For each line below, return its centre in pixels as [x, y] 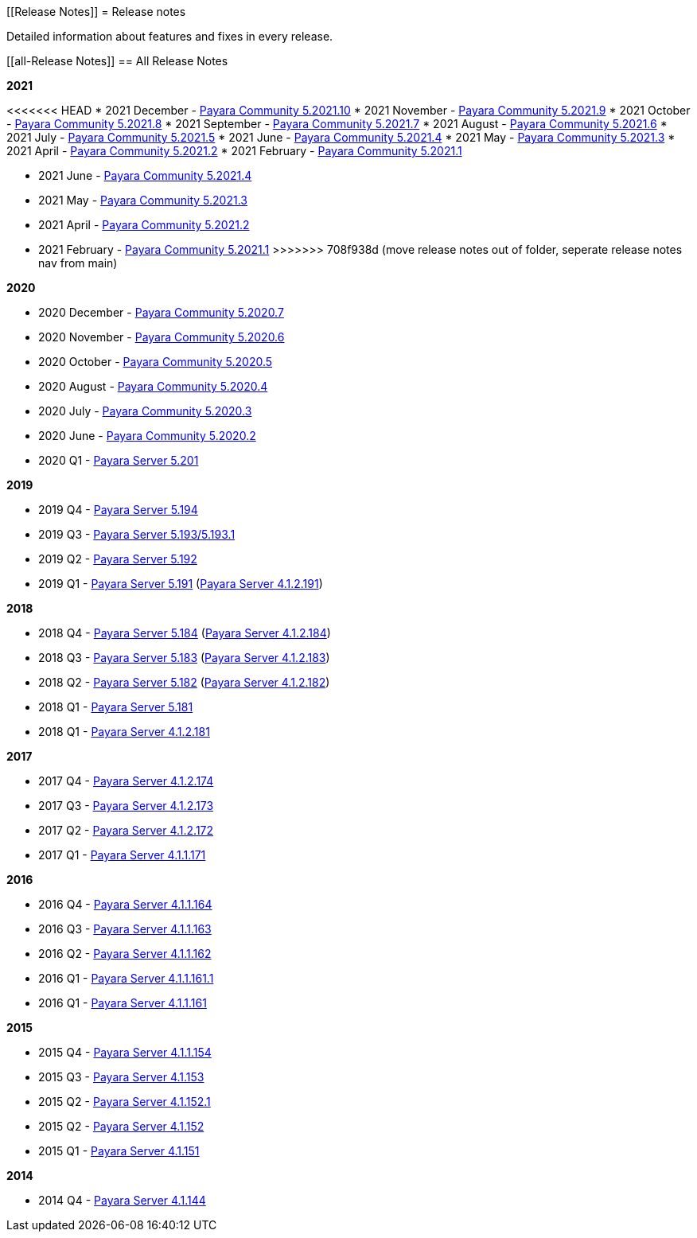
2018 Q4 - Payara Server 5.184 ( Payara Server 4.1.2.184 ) [185, 633]
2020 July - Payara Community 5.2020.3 [145, 411]
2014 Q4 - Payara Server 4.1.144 [122, 1200]
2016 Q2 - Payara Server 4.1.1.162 [125, 954]
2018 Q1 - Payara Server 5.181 [116, 707]
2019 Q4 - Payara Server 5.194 [118, 510]
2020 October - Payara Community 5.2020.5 [156, 362]
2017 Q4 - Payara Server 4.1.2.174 [126, 781]
